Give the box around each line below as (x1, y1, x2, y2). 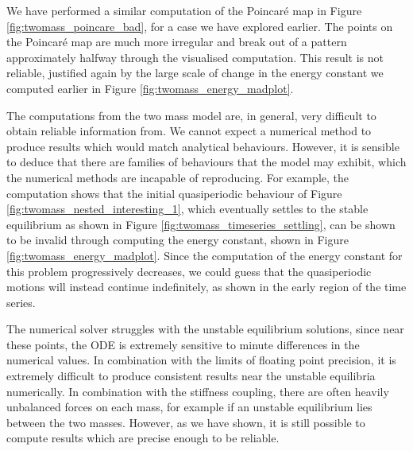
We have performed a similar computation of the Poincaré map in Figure (6, 2, 362, 18)
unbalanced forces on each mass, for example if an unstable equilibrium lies (6, 399, 372, 415)
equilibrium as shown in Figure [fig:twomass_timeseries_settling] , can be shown (6, 216, 396, 232)
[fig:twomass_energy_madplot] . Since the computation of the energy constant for (6, 247, 403, 263)
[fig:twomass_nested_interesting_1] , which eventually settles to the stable (6, 200, 369, 217)
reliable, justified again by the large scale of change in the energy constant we (6, 64, 384, 81)
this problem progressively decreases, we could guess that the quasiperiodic (6, 262, 372, 279)
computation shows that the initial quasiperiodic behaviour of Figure (6, 185, 342, 201)
